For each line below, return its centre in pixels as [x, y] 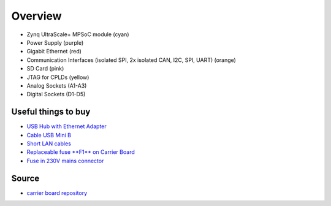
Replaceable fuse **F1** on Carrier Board [81, 152]
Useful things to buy [51, 112]
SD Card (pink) [45, 69]
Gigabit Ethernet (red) [54, 51]
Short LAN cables [49, 143]
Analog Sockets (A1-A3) [57, 85]
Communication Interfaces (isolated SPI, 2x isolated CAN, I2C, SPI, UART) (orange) [131, 60]
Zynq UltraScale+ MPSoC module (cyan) [78, 34]
